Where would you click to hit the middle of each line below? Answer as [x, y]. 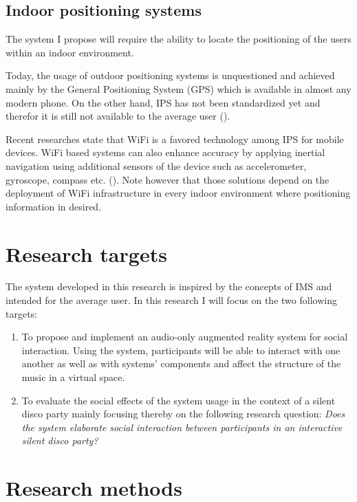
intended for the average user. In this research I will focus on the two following [171, 300]
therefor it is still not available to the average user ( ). [118, 116]
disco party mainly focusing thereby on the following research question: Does [183, 414]
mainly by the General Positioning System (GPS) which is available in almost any [178, 88]
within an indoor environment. [70, 52]
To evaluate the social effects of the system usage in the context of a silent [178, 400]
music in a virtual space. [73, 377]
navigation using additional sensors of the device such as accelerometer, [156, 165]
